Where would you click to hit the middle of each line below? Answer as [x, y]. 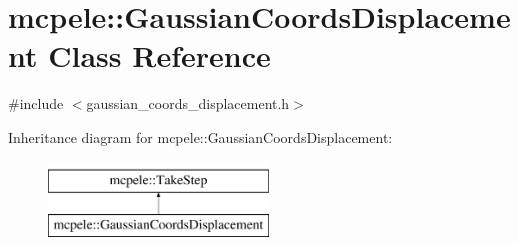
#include [36, 103]
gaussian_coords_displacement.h [188, 103]
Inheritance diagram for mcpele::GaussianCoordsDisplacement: [200, 136]
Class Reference [159, 55]
